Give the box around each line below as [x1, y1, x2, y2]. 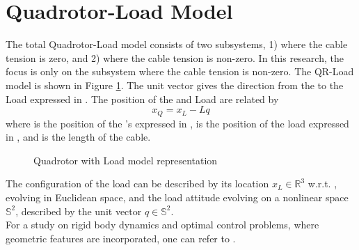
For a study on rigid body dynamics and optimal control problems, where [6, 217, 319, 232]
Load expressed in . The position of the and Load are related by [6, 91, 279, 106]
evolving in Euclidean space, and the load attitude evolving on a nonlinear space [6, 189, 349, 204]
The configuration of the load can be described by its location [6, 176, 269, 191]
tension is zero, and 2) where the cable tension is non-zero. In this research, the [6, 50, 344, 65]
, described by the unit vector [15, 203, 142, 218]
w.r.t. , [308, 176, 337, 191]
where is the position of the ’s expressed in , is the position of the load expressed [6, 116, 349, 130]
